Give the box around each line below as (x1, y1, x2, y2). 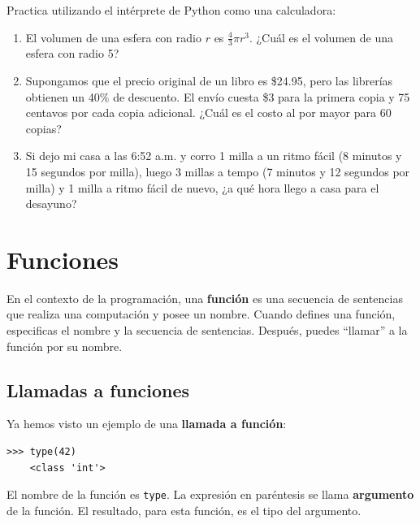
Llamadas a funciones (6, 377, 190, 402)
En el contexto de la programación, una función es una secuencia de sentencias (6, 289, 403, 306)
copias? (25, 119, 62, 136)
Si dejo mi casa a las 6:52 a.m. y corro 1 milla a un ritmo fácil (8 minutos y (25, 147, 402, 164)
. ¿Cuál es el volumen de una (249, 28, 393, 45)
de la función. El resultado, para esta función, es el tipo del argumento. (6, 501, 362, 518)
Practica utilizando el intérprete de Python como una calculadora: (6, 2, 336, 18)
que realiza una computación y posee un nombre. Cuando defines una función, (6, 305, 396, 323)
